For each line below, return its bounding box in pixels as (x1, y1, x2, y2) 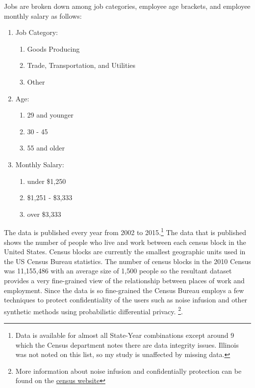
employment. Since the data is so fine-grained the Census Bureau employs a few (4, 285, 244, 295)
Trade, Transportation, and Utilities (27, 60, 136, 70)
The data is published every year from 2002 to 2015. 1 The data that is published (4, 226, 246, 237)
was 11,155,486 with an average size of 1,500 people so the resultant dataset (4, 266, 232, 276)
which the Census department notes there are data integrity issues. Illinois (15, 339, 239, 350)
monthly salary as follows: (4, 10, 82, 21)
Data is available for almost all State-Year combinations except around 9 (15, 329, 234, 340)
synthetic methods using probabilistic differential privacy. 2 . (4, 304, 183, 316)
